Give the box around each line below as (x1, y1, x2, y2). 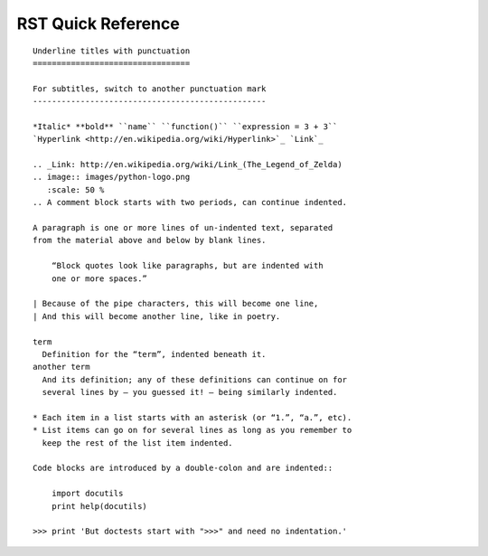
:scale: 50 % (46, 184, 105, 194)
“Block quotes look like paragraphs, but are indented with (51, 260, 324, 271)
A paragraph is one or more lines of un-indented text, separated (33, 222, 333, 233)
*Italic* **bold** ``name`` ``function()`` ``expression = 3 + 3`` (33, 121, 338, 131)
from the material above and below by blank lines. (33, 235, 267, 246)
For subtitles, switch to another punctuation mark (33, 83, 267, 94)
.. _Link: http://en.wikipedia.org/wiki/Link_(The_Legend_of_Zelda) (33, 159, 343, 170)
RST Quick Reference (16, 14, 180, 33)
